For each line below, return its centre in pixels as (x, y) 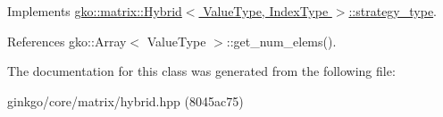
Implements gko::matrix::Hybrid (95, 11)
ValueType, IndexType (266, 11)
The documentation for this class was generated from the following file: (201, 71)
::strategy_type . (393, 11)
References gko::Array (67, 41)
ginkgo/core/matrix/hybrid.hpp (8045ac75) (125, 100)
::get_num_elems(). (281, 41)
